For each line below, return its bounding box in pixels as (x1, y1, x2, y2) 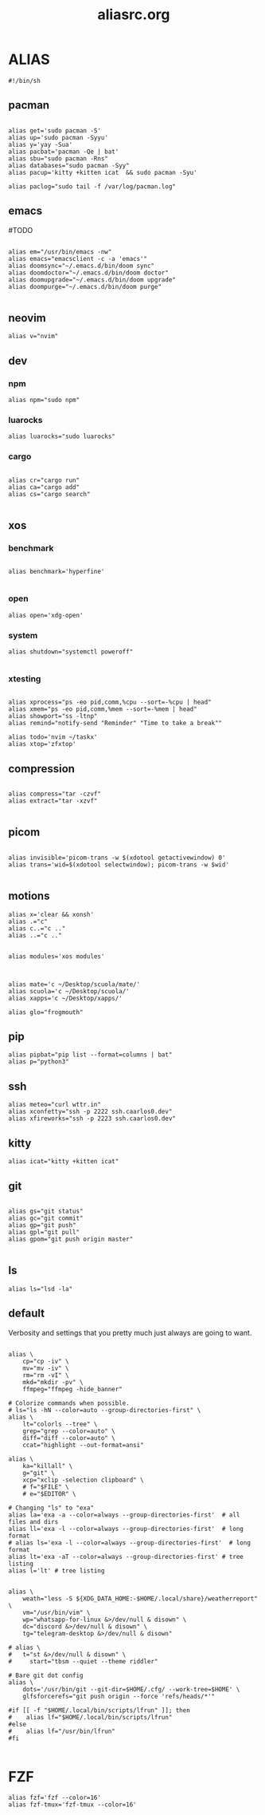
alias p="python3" (8, 1058, 69, 1066)
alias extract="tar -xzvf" (8, 797, 98, 805)
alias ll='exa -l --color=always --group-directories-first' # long (8, 1525, 244, 1533)
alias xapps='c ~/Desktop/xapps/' (8, 994, 123, 1002)
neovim (8, 311, 46, 325)
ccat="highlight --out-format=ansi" (22, 1441, 145, 1449)
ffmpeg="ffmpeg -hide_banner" (22, 1385, 123, 1393)
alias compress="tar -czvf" (8, 790, 102, 799)
